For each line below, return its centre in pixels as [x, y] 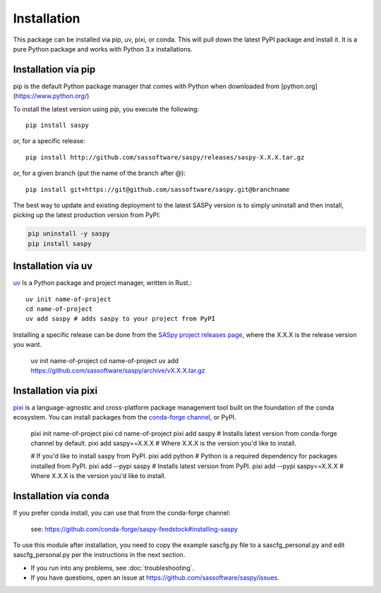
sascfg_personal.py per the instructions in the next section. [99, 555]
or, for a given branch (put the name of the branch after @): [99, 173]
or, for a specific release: [49, 141]
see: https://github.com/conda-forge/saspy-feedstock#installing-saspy [134, 529]
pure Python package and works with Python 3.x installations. [103, 49]
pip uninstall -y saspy [69, 234]
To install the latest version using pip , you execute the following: [106, 109]
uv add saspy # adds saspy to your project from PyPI [120, 319]
